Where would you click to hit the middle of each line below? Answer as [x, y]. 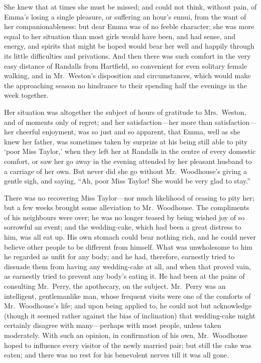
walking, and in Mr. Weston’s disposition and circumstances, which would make [127, 75]
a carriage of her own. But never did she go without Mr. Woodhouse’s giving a [126, 171]
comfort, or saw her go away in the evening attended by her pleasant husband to [128, 161]
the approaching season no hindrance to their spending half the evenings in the [125, 85]
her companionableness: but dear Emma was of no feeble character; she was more [129, 26]
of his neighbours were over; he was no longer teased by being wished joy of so [124, 217]
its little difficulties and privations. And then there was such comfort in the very [127, 55]
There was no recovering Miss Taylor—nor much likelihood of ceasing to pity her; [129, 197]
